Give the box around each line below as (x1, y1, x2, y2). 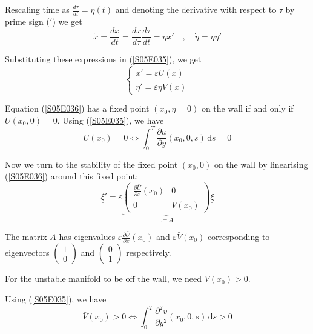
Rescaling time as (5, 3, 70, 15)
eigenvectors (5, 246, 50, 259)
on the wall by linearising (214, 158, 308, 170)
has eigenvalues (59, 230, 116, 243)
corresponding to (207, 230, 270, 243)
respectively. (126, 246, 171, 259)
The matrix (5, 230, 47, 243)
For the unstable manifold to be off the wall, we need (5, 272, 202, 285)
